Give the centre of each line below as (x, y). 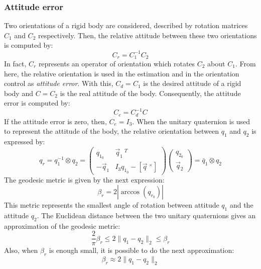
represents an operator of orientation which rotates (117, 63)
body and (19, 93)
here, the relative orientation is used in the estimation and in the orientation (122, 73)
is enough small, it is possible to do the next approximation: (142, 250)
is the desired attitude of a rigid (192, 83)
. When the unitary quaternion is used (191, 121)
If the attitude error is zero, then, (55, 121)
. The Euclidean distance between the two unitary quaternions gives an (146, 215)
